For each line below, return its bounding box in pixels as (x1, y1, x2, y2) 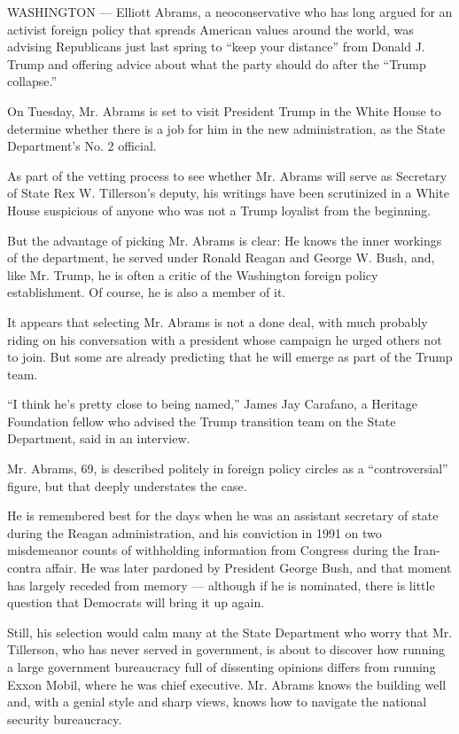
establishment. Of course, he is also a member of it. (7, 283, 286, 301)
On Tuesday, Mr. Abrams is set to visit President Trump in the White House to (7, 101, 441, 120)
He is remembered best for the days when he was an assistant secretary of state (7, 506, 439, 525)
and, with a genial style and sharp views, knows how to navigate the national (7, 692, 427, 711)
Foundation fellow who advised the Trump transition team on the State (7, 411, 396, 430)
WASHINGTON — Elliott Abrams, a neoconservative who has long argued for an (7, 3, 453, 20)
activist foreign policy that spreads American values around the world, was (7, 20, 414, 38)
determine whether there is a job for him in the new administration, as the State (7, 119, 446, 137)
